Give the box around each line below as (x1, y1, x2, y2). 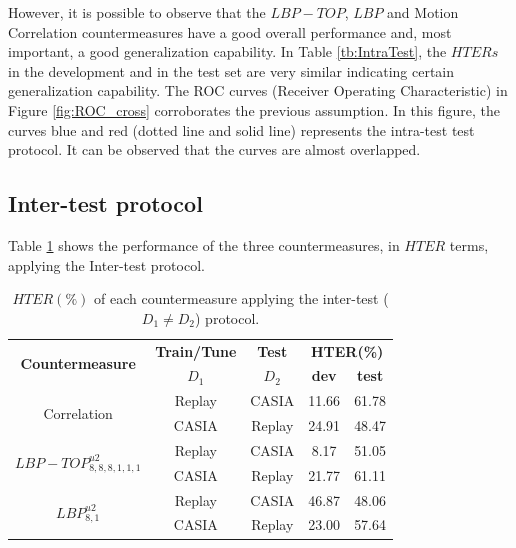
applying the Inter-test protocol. (8, 254, 205, 275)
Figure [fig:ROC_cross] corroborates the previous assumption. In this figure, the (8, 99, 501, 120)
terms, (449, 234, 489, 255)
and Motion (387, 2, 459, 22)
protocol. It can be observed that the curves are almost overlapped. (8, 139, 421, 160)
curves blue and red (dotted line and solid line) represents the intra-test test (8, 119, 475, 140)
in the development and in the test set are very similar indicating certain (8, 60, 455, 81)
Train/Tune (155, 340, 237, 361)
